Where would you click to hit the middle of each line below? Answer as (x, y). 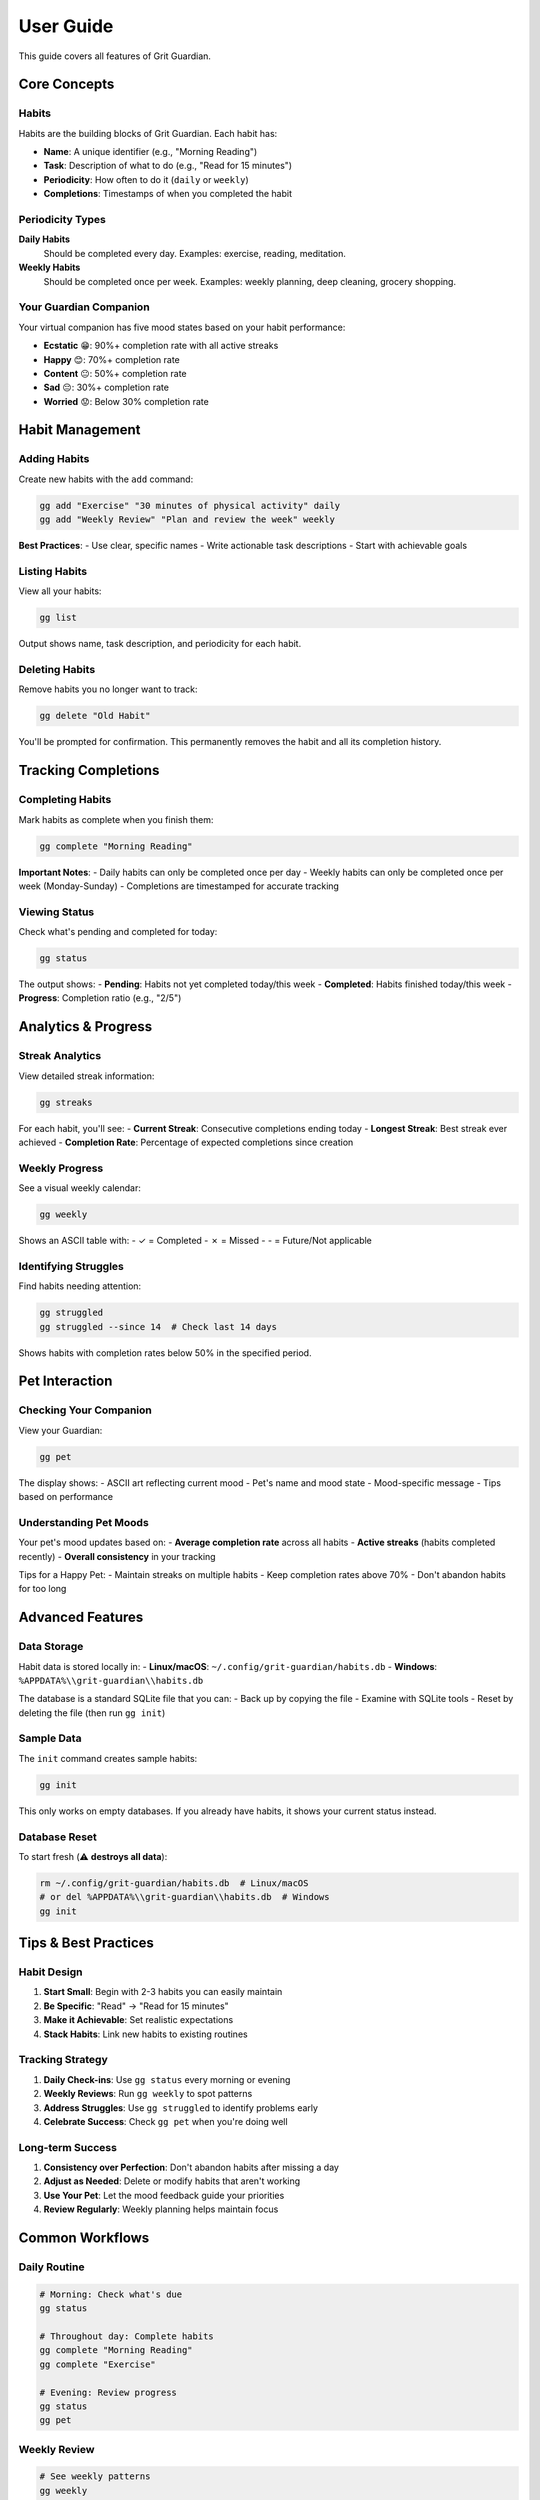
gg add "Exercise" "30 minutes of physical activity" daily (190, 505)
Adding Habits (54, 459)
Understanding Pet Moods (83, 1522)
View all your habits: (60, 591)
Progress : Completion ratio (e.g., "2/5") (100, 998)
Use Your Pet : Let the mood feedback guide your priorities (164, 2195)
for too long (42, 1589)
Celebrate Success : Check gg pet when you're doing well (166, 2121)
